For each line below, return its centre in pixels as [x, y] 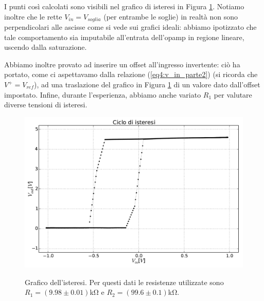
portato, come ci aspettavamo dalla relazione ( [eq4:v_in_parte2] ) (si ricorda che [131, 74]
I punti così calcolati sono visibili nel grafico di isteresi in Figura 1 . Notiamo [124, 6]
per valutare [233, 94]
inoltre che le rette [33, 16]
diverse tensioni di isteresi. [46, 105]
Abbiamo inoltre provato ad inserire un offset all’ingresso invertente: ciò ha [122, 64]
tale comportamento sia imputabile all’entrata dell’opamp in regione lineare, [124, 37]
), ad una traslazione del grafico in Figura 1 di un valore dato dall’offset [147, 84]
